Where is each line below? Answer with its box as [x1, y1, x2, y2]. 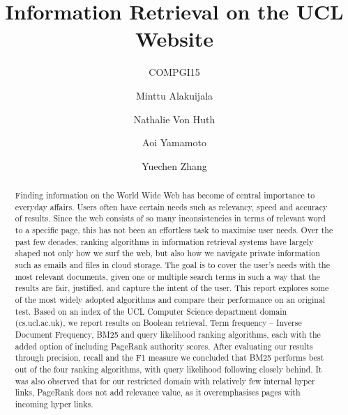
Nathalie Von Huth [133, 111, 215, 126]
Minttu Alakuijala [135, 88, 213, 102]
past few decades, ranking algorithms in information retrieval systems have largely [15, 235, 314, 247]
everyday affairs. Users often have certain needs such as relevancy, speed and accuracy [15, 201, 328, 212]
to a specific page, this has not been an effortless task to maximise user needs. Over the [15, 224, 333, 236]
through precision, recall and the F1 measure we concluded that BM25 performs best [15, 352, 324, 363]
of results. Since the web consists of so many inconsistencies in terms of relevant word [15, 212, 326, 224]
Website [135, 24, 214, 53]
